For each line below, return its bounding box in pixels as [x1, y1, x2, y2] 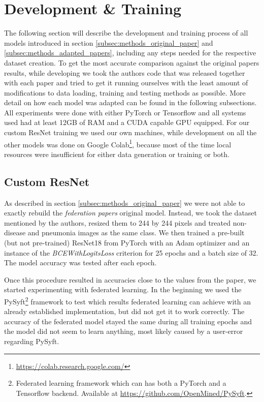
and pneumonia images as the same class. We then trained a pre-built [27, 227, 245, 238]
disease [4, 227, 26, 238]
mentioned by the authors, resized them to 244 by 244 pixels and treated [4, 217, 230, 228]
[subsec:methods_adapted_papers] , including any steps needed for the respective [4, 47, 256, 58]
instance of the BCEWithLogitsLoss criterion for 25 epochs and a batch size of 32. [4, 247, 258, 258]
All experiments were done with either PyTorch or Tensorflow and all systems [4, 107, 246, 117]
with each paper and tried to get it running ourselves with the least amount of [4, 77, 248, 88]
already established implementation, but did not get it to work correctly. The [4, 306, 245, 317]
